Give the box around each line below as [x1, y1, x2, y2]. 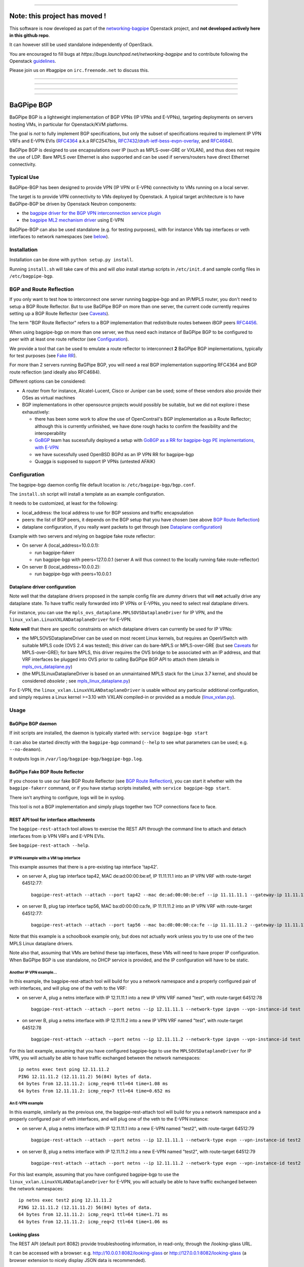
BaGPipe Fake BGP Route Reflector [9, 768, 84, 775]
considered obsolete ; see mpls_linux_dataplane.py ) [22, 678, 130, 684]
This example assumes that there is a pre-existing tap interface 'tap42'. [9, 864, 159, 870]
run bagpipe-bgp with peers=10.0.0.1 [34, 571, 111, 577]
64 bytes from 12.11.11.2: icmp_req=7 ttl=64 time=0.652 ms [18, 1088, 171, 1094]
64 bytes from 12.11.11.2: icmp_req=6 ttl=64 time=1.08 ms [18, 1081, 168, 1087]
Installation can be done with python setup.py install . [9, 256, 134, 263]
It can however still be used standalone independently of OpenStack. [9, 42, 154, 48]
